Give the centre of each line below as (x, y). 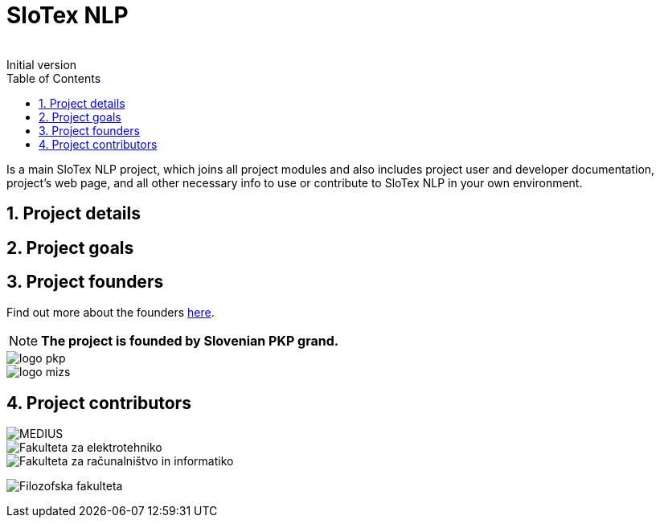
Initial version (42, 64)
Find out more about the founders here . (111, 313)
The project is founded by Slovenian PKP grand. (190, 341)
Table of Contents (54, 78)
